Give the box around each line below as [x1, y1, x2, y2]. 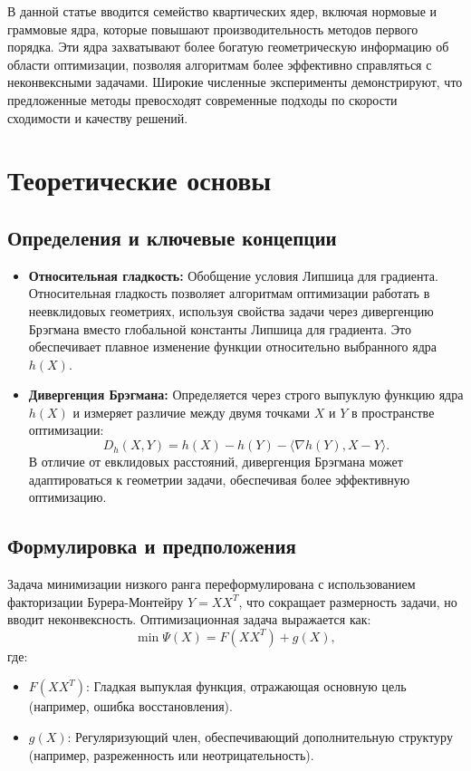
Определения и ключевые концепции [7, 223, 337, 251]
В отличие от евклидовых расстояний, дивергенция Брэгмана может [28, 452, 403, 471]
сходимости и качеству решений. [7, 108, 188, 127]
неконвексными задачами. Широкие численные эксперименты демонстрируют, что [7, 72, 463, 92]
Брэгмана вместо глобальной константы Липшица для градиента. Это [28, 319, 412, 338]
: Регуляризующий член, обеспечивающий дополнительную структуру [67, 728, 453, 747]
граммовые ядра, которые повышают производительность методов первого [7, 19, 418, 38]
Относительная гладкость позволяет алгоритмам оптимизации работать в [28, 284, 430, 303]
